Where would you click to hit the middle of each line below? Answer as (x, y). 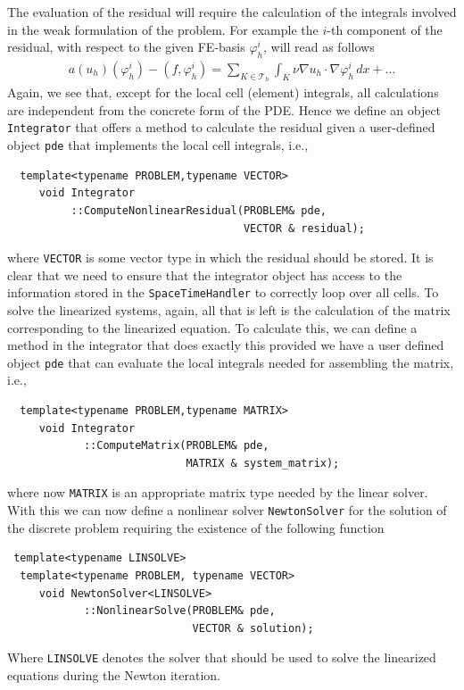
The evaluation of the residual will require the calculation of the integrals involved (232, 12)
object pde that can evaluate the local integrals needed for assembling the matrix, (231, 362)
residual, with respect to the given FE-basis (126, 47)
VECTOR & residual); (304, 228)
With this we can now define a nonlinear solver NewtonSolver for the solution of (227, 510)
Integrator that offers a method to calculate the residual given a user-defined (221, 127)
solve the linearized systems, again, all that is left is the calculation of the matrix (229, 310)
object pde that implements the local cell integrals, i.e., (158, 145)
